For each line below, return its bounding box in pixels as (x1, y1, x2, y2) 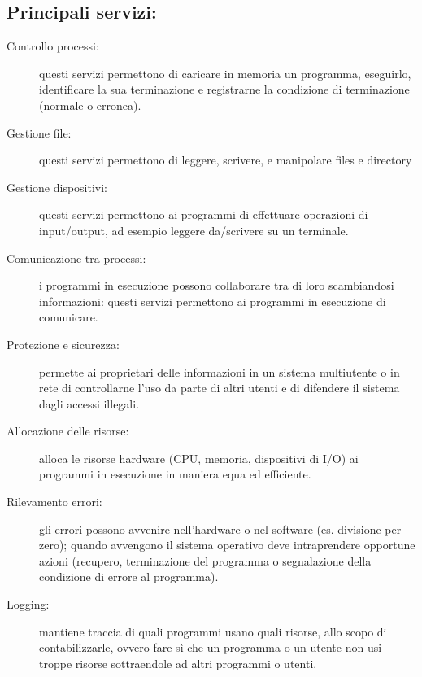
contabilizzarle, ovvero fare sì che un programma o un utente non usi (39, 639, 382, 656)
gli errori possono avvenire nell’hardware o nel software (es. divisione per (39, 520, 402, 537)
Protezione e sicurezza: (7, 335, 120, 352)
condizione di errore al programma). (39, 568, 219, 585)
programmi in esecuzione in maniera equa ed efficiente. (39, 465, 311, 483)
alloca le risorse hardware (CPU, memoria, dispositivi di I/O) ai (39, 449, 359, 466)
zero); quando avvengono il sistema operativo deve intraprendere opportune (39, 536, 415, 553)
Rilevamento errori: (7, 493, 102, 510)
